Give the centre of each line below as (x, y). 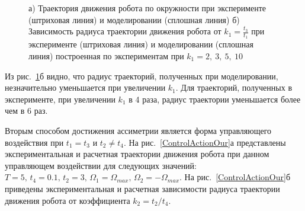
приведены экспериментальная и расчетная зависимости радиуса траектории (142, 188)
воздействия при (34, 142)
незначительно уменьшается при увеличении (85, 87)
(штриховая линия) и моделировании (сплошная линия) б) (134, 19)
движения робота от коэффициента (68, 200)
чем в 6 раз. (26, 111)
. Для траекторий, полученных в (234, 87)
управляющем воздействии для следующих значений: (101, 165)
